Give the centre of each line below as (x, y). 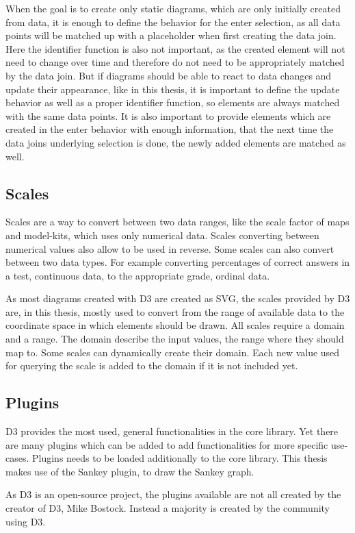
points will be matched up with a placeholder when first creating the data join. (171, 35)
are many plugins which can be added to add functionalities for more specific (167, 444)
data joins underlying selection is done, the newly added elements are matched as (176, 142)
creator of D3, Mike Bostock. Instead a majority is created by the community (168, 508)
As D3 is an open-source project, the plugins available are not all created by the (173, 494)
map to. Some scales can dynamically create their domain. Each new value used (173, 352)
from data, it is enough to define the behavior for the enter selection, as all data (173, 22)
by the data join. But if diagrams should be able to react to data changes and (169, 75)
